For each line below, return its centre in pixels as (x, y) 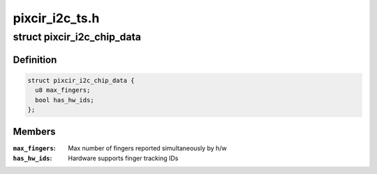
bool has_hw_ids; (65, 100)
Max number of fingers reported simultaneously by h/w (147, 148)
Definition (35, 60)
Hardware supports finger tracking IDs (123, 158)
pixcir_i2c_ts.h (56, 18)
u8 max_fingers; (63, 90)
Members (34, 132)
